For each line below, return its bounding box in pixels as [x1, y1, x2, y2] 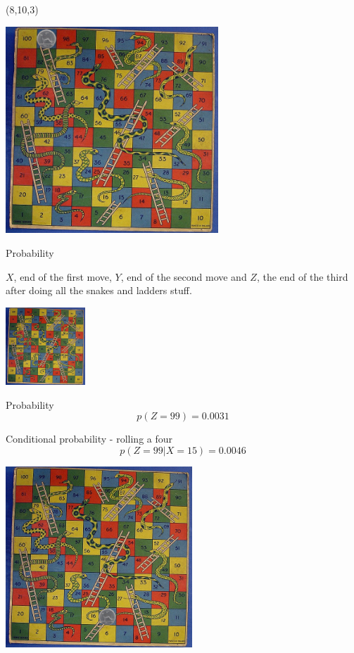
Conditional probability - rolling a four [6, 431, 173, 446]
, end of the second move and [120, 269, 247, 284]
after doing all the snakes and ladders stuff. [6, 283, 192, 298]
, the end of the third [256, 269, 348, 284]
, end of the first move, [13, 269, 112, 284]
